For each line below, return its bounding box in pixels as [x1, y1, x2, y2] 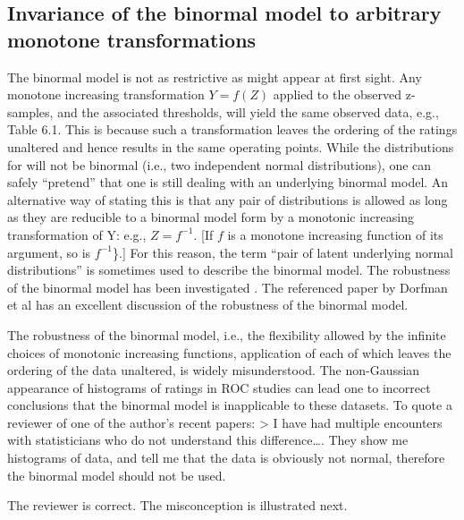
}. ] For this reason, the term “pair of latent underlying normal [112, 243, 453, 261]
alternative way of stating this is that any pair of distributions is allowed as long [7, 190, 448, 209]
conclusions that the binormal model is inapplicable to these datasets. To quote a [7, 396, 452, 414]
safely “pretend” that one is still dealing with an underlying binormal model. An [7, 173, 449, 192]
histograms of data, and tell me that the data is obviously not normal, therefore [7, 448, 445, 467]
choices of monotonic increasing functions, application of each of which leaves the [7, 343, 451, 362]
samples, [7, 102, 54, 121]
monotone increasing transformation [7, 85, 205, 104]
